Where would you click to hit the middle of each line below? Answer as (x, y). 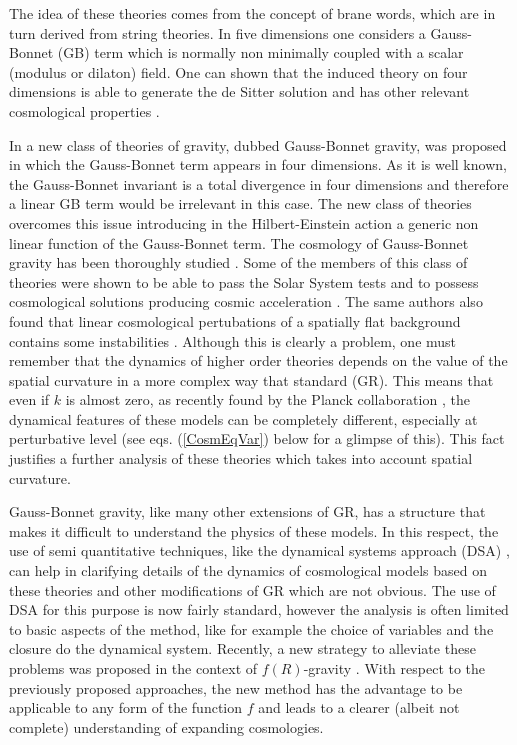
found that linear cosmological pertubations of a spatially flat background (235, 320)
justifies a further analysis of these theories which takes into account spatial (241, 458)
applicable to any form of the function (126, 707)
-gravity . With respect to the (394, 668)
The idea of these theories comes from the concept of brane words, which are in (252, 13)
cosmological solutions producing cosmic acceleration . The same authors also (246, 301)
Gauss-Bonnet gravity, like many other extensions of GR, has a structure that (247, 511)
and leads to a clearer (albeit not (359, 707)
